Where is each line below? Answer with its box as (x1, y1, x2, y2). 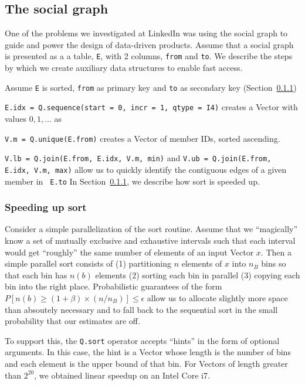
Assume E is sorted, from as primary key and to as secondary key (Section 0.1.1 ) (5, 81, 297, 93)
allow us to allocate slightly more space (147, 291, 288, 304)
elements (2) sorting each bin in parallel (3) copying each (95, 268, 300, 281)
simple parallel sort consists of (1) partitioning (5, 257, 172, 270)
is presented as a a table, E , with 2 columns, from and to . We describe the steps (5, 50, 293, 62)
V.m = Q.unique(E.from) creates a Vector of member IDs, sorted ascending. (5, 132, 280, 144)
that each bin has (5, 268, 67, 281)
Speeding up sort (5, 200, 87, 214)
